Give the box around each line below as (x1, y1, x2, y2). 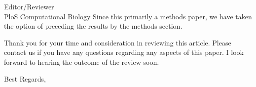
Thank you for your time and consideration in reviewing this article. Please (4, 37, 231, 47)
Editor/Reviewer (4, 1, 54, 11)
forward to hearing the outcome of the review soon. (4, 56, 159, 67)
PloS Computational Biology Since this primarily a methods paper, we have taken (4, 11, 252, 21)
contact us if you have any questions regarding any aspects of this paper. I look (4, 47, 244, 57)
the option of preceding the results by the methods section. (4, 21, 183, 31)
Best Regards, (4, 73, 46, 84)
